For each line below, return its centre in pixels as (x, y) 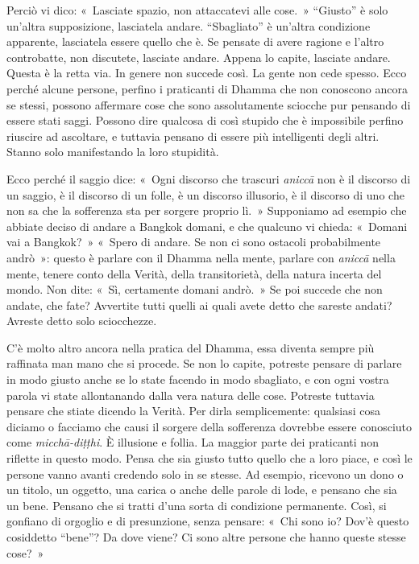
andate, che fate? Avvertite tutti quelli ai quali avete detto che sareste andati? (199, 305)
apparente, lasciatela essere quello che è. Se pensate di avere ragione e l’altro (195, 41)
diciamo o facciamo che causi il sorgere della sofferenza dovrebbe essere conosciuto (209, 426)
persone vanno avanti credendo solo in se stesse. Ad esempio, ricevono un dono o (205, 473)
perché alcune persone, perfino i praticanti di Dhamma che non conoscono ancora (207, 88)
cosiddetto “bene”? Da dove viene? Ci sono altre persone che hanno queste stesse (206, 537)
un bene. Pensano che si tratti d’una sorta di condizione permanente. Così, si (197, 505)
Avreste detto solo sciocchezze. (82, 321)
